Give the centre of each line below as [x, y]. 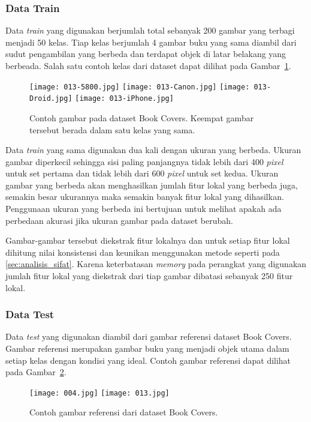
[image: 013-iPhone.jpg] [124, 99]
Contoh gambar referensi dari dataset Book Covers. [124, 412]
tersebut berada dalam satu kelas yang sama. [112, 129]
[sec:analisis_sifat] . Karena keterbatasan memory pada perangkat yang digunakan [156, 264]
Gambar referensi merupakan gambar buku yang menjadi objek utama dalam [147, 348]
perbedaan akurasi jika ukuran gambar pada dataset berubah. [119, 220]
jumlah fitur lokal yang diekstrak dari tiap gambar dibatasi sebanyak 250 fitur [149, 276]
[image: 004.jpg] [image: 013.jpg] [99, 393]
